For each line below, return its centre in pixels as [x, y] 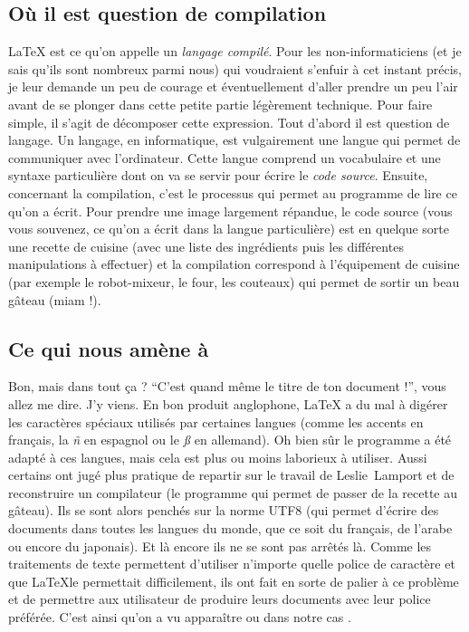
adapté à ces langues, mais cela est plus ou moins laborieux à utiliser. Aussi [218, 457]
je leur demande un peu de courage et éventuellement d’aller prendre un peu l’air [233, 86]
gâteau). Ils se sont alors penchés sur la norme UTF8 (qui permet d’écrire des [224, 510]
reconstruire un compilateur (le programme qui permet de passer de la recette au [233, 492]
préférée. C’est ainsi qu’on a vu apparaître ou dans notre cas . [180, 617]
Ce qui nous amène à [109, 348]
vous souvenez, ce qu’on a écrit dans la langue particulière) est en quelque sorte [229, 229]
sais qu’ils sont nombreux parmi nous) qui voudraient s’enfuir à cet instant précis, [235, 68]
